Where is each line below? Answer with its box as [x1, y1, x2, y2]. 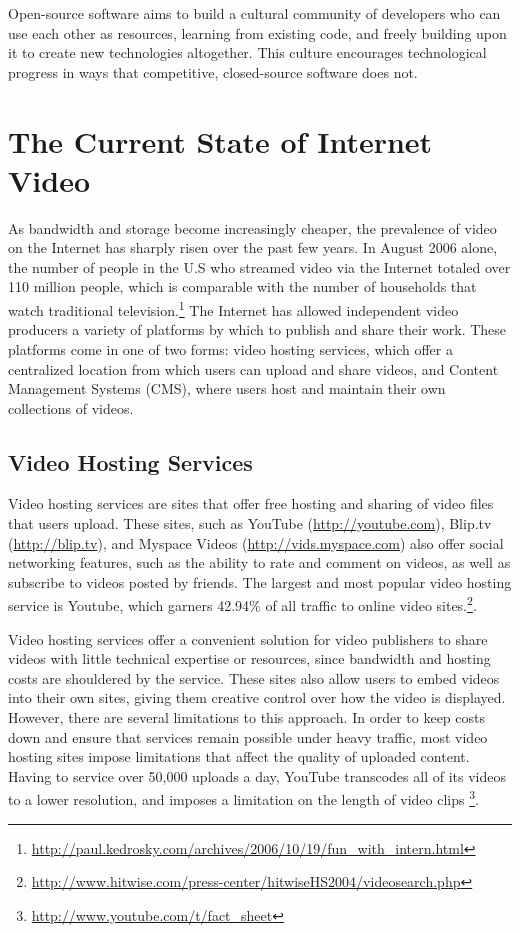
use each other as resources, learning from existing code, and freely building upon [8, 22, 507, 43]
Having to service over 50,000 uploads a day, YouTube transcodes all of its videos [8, 765, 506, 786]
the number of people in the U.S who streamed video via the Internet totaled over [8, 256, 511, 277]
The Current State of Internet [8, 120, 433, 161]
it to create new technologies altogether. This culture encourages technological [8, 42, 487, 63]
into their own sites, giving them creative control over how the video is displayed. [8, 687, 506, 708]
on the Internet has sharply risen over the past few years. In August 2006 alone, [8, 237, 498, 258]
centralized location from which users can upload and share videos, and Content [8, 358, 499, 379]
